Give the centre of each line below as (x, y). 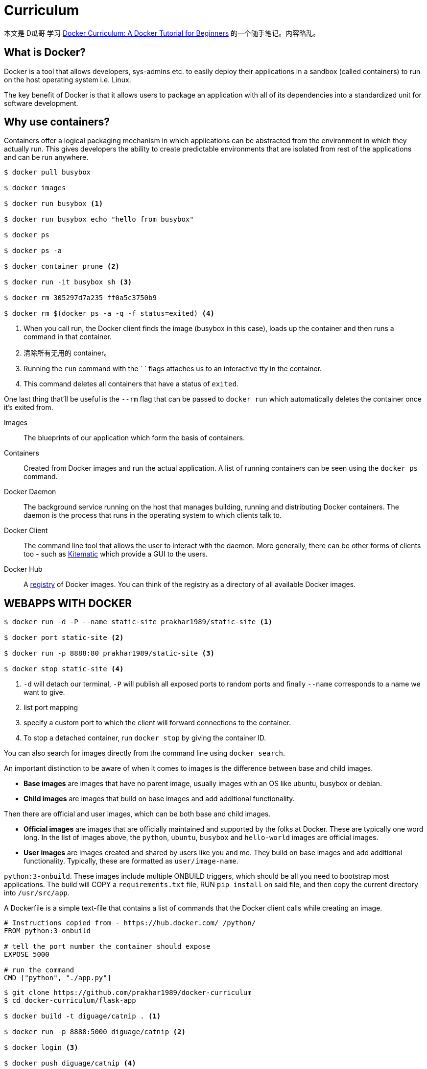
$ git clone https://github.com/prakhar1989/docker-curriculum (128, 993)
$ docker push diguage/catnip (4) (70, 1063)
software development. (41, 103)
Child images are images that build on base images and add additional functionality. (159, 799)
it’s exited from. (29, 407)
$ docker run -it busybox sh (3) (68, 282)
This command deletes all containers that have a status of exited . (131, 384)
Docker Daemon (30, 492)
